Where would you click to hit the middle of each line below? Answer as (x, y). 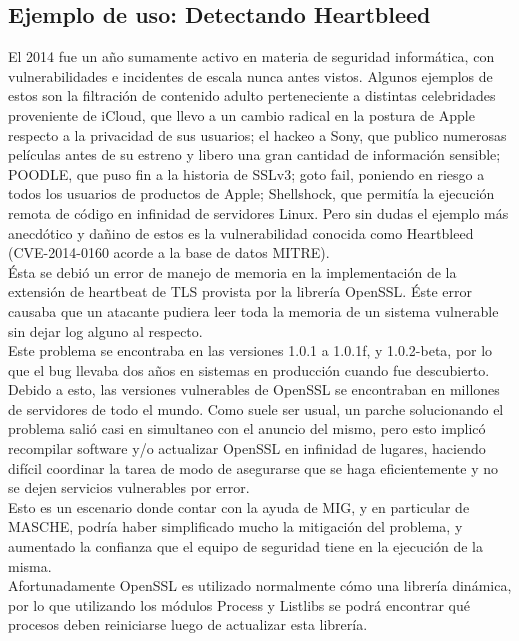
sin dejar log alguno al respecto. (105, 330)
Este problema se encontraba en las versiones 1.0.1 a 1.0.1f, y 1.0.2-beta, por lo (250, 350)
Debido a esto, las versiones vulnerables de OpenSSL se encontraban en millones (254, 389)
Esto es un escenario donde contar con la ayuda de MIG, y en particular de (239, 506)
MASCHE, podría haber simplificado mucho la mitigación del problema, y (235, 526)
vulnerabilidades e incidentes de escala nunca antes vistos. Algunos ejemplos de (250, 75)
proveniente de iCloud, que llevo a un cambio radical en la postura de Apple (241, 114)
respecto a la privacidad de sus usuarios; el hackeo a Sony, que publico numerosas (257, 134)
